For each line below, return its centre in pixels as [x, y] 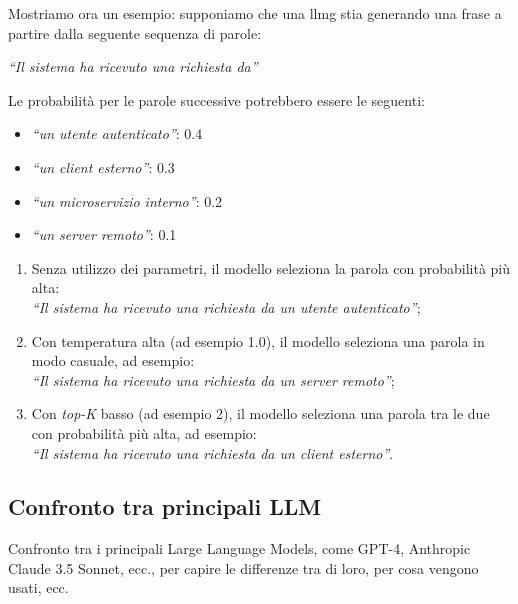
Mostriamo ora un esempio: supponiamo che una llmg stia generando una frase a [255, 13]
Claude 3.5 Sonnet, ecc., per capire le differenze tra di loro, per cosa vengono [243, 567]
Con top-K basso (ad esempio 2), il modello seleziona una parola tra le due [260, 413]
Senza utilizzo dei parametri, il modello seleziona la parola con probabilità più [271, 267]
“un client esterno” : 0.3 [103, 166]
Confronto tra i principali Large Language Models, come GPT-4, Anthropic [239, 548]
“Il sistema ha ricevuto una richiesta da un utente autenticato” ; [226, 306]
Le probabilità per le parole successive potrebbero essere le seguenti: [216, 99]
